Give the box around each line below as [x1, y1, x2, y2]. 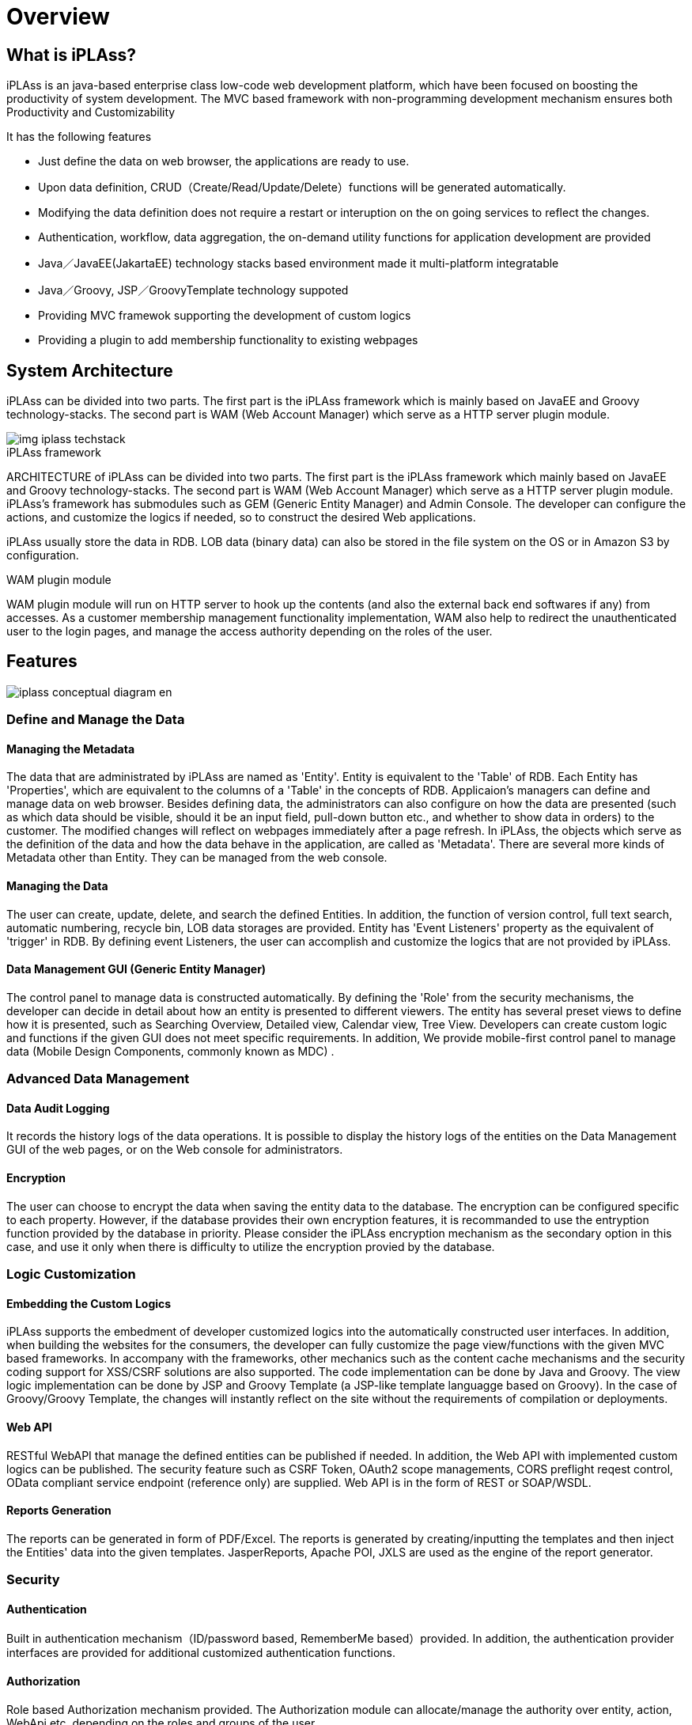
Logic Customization [6, 1266, 136, 1283]
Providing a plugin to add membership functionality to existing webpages [38, 333, 418, 347]
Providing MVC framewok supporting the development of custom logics [38, 309, 411, 323]
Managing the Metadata [6, 741, 135, 756]
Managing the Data [6, 879, 108, 893]
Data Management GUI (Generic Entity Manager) [6, 962, 267, 976]
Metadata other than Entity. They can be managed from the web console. [6, 851, 388, 865]
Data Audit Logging [6, 1101, 110, 1115]
